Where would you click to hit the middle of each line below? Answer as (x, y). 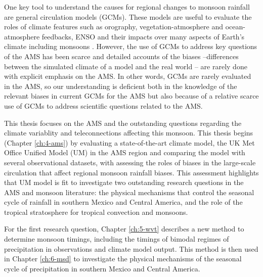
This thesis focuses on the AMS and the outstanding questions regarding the (123, 123)
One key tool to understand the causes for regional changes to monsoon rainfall (127, 7)
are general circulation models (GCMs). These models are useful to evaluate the (128, 16)
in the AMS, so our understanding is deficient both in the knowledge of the (121, 86)
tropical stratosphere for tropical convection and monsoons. (96, 212)
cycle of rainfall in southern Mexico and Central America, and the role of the (123, 202)
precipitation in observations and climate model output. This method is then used (131, 248)
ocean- (235, 27)
